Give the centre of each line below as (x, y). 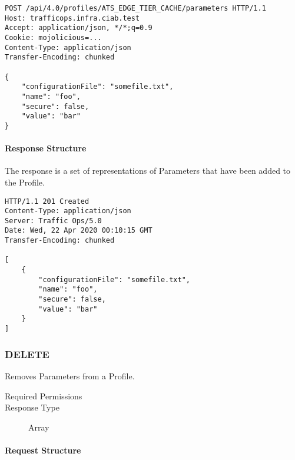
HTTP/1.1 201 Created (47, 201)
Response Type (32, 407)
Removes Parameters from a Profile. (70, 375)
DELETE (27, 354)
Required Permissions (44, 396)
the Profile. (25, 182)
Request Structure (43, 450)
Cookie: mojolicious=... (53, 37)
